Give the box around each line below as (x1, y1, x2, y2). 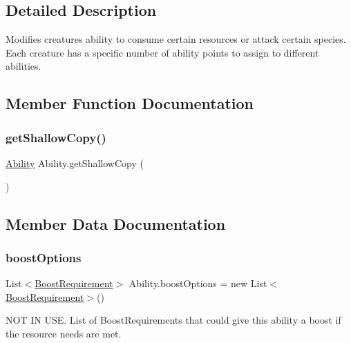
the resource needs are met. (6, 326, 122, 340)
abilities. (6, 59, 41, 73)
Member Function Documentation (6, 92, 254, 114)
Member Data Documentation (6, 213, 226, 234)
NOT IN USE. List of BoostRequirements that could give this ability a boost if (6, 313, 341, 327)
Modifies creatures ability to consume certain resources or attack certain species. (6, 32, 346, 46)
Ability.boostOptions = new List (129, 276, 267, 291)
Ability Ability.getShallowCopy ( (6, 155, 144, 170)
